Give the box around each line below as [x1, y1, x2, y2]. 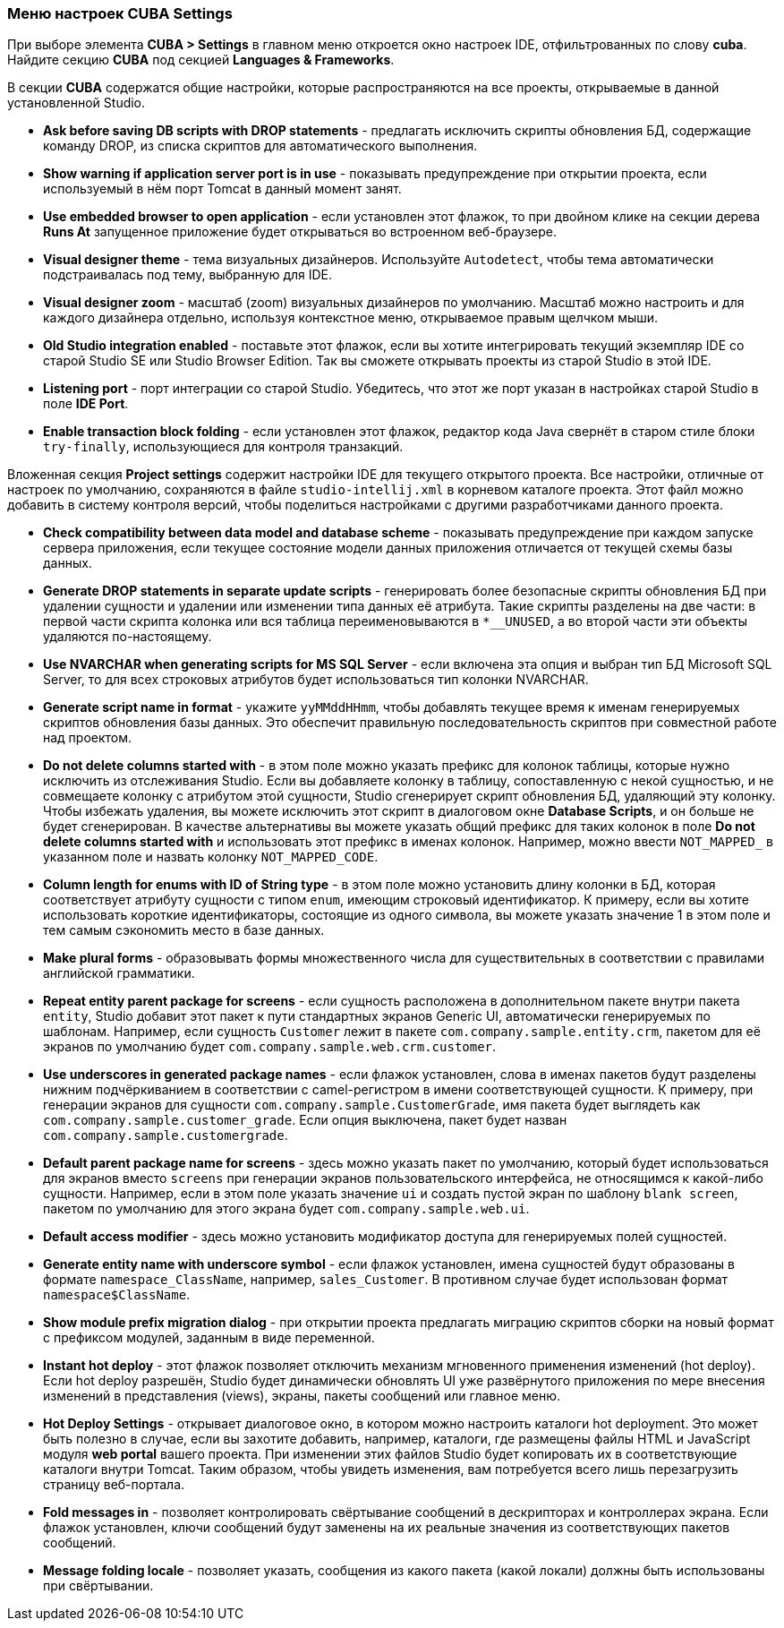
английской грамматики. [43, 965, 195, 981]
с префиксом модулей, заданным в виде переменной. [43, 1330, 375, 1346]
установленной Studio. [7, 95, 146, 111]
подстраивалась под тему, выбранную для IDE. [43, 267, 333, 283]
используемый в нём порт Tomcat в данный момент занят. [43, 181, 402, 197]
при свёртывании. [43, 1578, 154, 1594]
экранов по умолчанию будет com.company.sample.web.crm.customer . [43, 1039, 497, 1055]
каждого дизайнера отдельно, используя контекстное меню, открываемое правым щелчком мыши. [43, 310, 659, 326]
